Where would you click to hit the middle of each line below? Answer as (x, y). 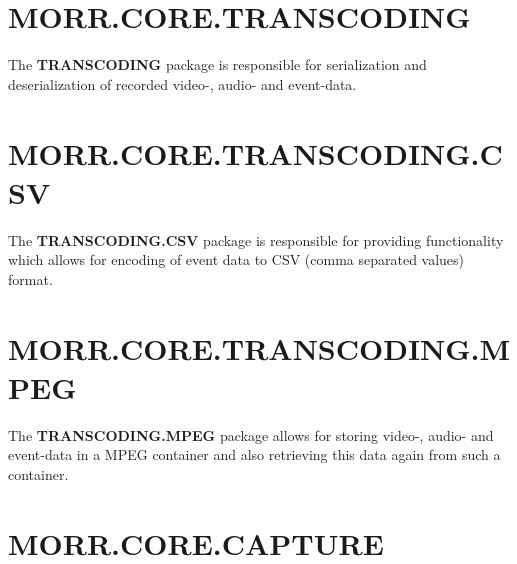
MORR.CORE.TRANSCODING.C (255, 152)
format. (30, 278)
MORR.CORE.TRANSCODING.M (259, 347)
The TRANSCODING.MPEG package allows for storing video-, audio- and (251, 434)
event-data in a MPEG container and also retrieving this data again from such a (254, 454)
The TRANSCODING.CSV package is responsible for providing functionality (256, 239)
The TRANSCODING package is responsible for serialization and (217, 64)
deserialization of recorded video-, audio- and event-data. (182, 83)
